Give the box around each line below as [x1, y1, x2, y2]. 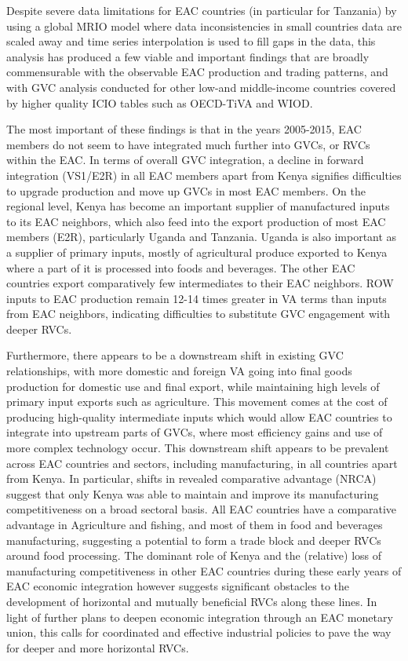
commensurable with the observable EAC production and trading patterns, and [6, 64, 388, 80]
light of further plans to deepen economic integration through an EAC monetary [6, 608, 393, 625]
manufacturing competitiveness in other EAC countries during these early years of [6, 562, 402, 579]
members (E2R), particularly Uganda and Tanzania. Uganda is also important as [6, 228, 397, 245]
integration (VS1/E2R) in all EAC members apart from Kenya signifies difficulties [6, 166, 402, 183]
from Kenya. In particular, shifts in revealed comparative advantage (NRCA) [6, 470, 377, 487]
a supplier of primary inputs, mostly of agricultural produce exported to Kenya [6, 243, 388, 260]
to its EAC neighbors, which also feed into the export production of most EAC [6, 213, 386, 229]
